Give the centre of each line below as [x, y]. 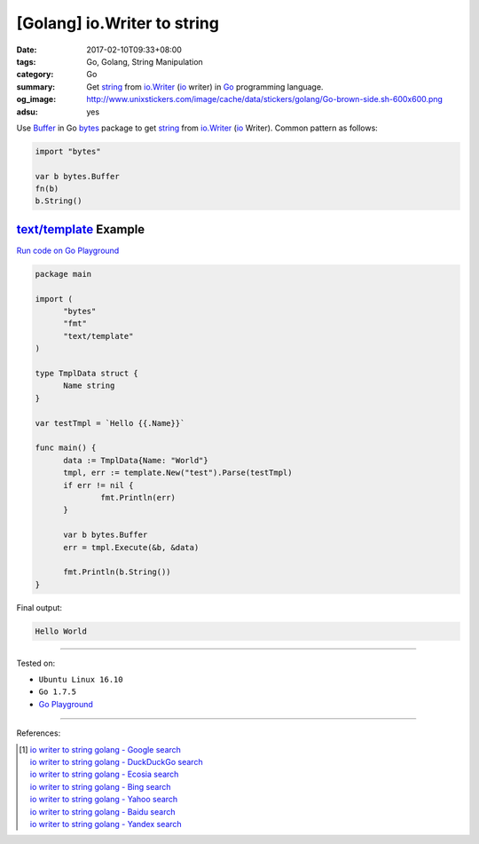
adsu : [27, 112]
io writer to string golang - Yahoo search [104, 800]
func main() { [66, 448]
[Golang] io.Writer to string [118, 23]
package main [63, 274]
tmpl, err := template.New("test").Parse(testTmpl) [178, 473]
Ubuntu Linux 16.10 [81, 680]
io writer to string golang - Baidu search [102, 811]
